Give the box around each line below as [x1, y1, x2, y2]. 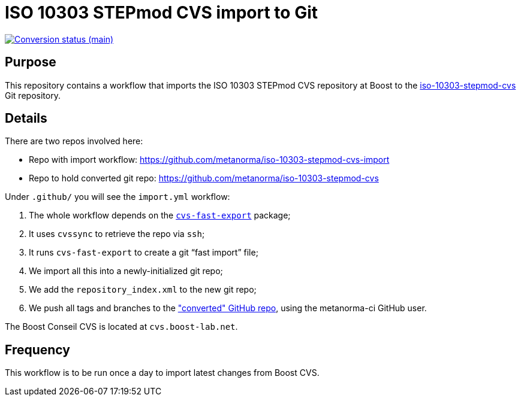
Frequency [5, 342, 70, 357]
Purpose [5, 54, 56, 70]
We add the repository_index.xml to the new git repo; [29, 284, 257, 295]
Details [5, 111, 47, 126]
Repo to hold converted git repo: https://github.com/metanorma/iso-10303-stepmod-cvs [29, 173, 379, 184]
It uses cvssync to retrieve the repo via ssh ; [29, 229, 205, 239]
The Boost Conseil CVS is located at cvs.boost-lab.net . [5, 321, 238, 332]
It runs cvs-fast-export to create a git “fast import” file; [29, 247, 258, 258]
